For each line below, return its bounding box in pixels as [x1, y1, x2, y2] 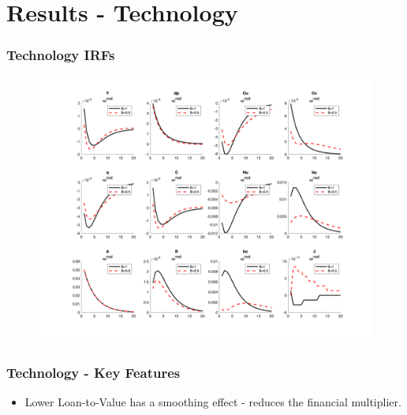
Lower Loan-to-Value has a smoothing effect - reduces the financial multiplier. [24, 393, 401, 409]
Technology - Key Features [6, 362, 181, 382]
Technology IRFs [6, 45, 115, 65]
